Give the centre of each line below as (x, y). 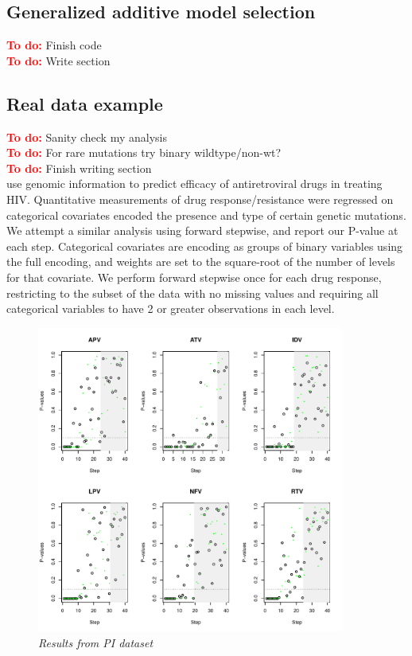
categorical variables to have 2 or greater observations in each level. (171, 308)
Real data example (85, 103)
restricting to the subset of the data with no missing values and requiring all (192, 293)
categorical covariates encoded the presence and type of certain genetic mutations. (206, 215)
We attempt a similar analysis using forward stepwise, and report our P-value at (202, 230)
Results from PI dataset (96, 642)
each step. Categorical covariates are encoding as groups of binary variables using (205, 246)
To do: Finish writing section (79, 168)
